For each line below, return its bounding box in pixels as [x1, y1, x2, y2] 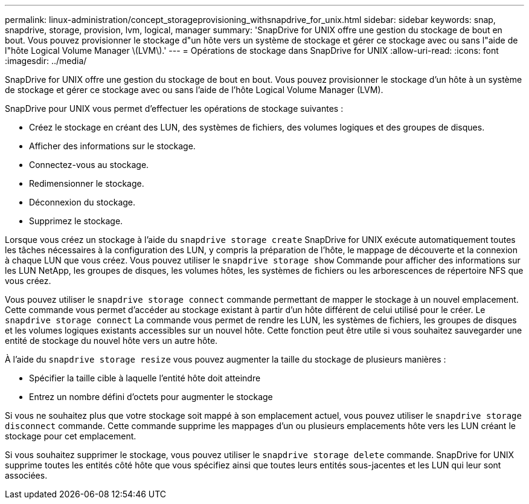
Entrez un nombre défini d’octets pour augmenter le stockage [29, 392, 273, 402]
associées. [5, 470, 48, 480]
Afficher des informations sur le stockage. [29, 141, 196, 151]
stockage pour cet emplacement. [5, 431, 136, 441]
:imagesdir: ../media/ [5, 56, 87, 66]
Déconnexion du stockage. [29, 197, 136, 207]
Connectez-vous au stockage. [29, 160, 149, 170]
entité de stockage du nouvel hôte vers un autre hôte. [5, 335, 218, 346]
